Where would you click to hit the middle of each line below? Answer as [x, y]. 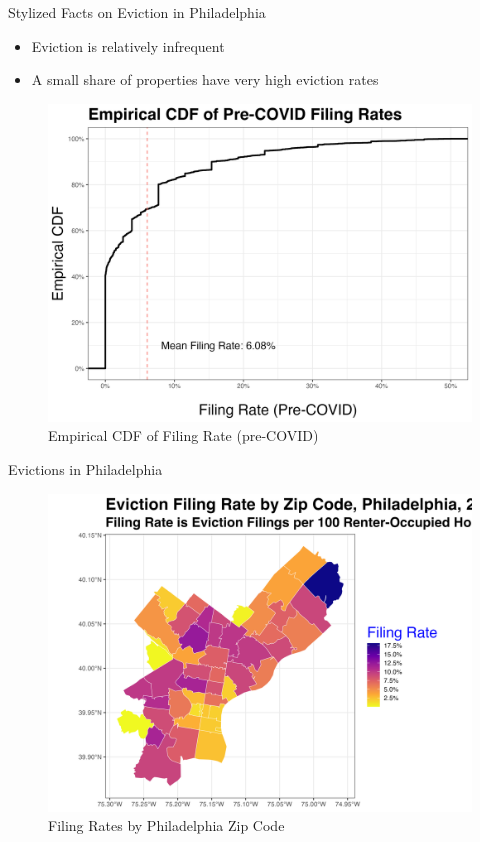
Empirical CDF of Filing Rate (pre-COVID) [183, 435]
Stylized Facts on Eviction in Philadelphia [137, 12]
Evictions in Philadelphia [85, 468]
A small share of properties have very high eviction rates [205, 79]
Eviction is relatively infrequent [128, 45]
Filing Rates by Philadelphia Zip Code [166, 825]
